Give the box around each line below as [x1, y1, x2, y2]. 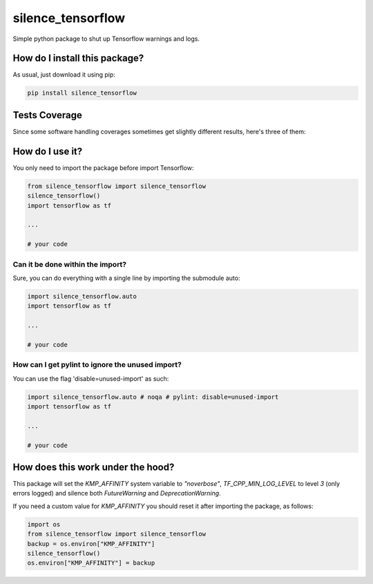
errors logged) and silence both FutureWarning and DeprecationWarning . [12, 489, 221, 498]
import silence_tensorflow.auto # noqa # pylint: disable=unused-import [27, 393, 279, 401]
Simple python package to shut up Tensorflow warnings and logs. [12, 35, 200, 43]
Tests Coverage [12, 109, 82, 121]
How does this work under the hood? [12, 461, 175, 473]
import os [27, 520, 61, 528]
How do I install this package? [12, 53, 144, 64]
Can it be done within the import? [12, 259, 127, 269]
